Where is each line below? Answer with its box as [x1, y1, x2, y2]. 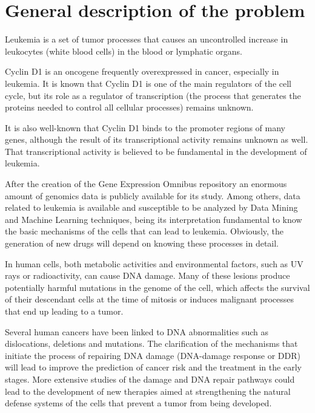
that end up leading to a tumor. [5, 305, 124, 317]
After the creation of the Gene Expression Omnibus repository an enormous [5, 177, 287, 190]
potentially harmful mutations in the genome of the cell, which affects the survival [5, 281, 310, 293]
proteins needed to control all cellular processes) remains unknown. [5, 101, 254, 114]
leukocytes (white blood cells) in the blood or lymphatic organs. [5, 44, 242, 57]
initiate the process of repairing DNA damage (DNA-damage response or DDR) [5, 349, 300, 361]
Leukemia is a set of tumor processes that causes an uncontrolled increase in [5, 33, 288, 46]
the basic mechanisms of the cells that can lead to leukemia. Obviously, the [5, 225, 284, 237]
